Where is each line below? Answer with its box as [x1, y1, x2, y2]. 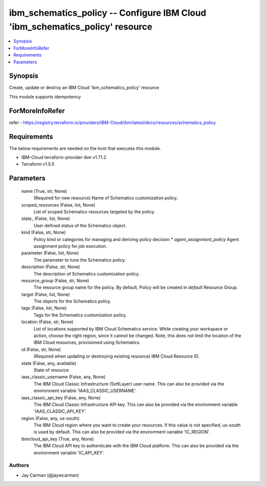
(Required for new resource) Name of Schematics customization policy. [33, 195, 178, 201]
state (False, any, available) [21, 360, 77, 366]
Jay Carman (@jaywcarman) [21, 472, 79, 478]
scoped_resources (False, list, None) [21, 202, 96, 208]
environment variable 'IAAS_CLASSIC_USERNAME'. [33, 388, 137, 394]
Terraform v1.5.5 [21, 161, 55, 167]
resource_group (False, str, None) [21, 277, 89, 283]
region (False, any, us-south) [21, 415, 79, 421]
